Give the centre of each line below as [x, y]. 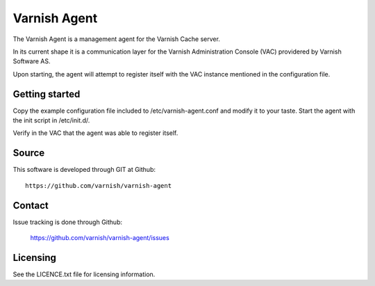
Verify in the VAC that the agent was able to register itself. [95, 133]
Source [29, 153]
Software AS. [32, 61]
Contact [31, 205]
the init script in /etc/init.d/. [51, 120]
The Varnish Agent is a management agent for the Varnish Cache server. [116, 39]
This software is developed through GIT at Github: [84, 170]
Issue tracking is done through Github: [68, 222]
